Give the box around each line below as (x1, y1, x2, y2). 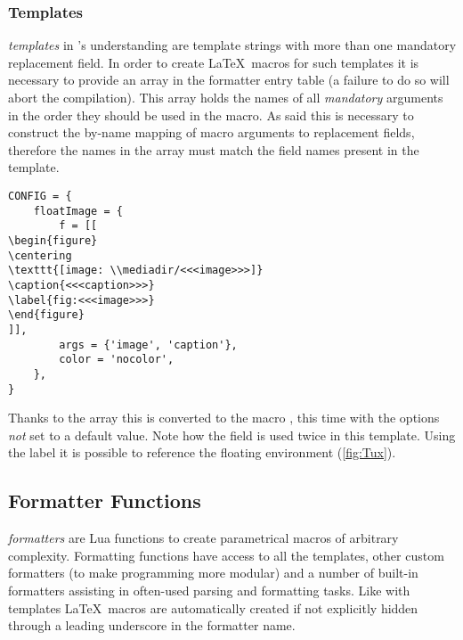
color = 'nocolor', (59, 353, 175, 366)
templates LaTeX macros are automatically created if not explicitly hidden (8, 598, 418, 617)
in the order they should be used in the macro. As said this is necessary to (8, 105, 414, 124)
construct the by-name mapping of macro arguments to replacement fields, (8, 123, 415, 142)
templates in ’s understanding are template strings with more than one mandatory (8, 36, 457, 54)
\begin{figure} (8, 234, 98, 247)
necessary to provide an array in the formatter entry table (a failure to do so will (8, 70, 450, 89)
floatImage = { (33, 204, 123, 217)
